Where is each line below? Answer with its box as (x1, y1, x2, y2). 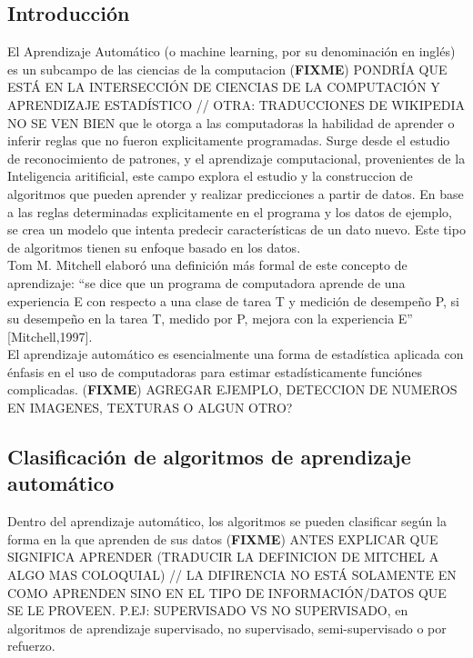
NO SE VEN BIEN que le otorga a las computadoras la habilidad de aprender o (7, 113, 455, 132)
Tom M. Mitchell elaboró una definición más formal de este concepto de (7, 255, 408, 274)
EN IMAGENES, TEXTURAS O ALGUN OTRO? (7, 398, 293, 417)
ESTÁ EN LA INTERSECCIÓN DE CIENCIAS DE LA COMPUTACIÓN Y (7, 77, 440, 96)
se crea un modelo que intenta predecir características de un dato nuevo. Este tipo (7, 220, 466, 239)
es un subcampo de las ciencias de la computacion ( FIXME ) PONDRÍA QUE (7, 59, 448, 78)
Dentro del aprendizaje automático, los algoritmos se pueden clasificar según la (7, 512, 447, 531)
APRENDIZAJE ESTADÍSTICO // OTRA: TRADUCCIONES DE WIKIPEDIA (7, 95, 466, 114)
